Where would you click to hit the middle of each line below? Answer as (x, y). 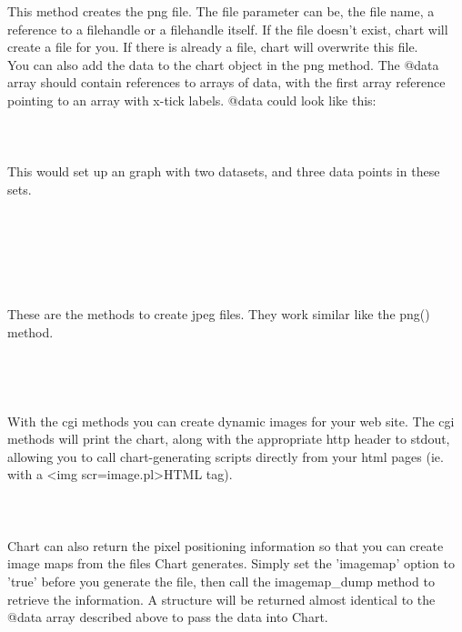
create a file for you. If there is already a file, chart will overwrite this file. (213, 47)
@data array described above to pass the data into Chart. (168, 617)
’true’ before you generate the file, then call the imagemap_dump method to (221, 581)
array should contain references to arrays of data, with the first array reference (226, 82)
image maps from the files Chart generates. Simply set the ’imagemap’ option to (231, 563)
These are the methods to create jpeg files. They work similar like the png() (219, 314)
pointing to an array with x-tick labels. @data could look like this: (192, 100)
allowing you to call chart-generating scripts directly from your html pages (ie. (226, 456)
